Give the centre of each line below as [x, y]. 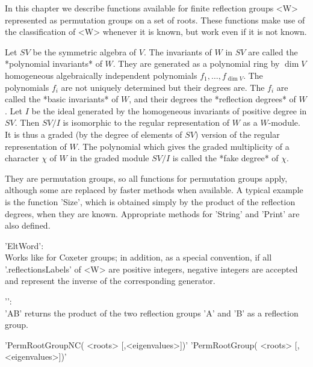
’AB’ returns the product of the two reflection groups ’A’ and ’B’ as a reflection [152, 313]
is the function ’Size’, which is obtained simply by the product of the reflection [150, 201]
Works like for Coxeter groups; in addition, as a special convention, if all [138, 257]
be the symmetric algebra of [85, 51]
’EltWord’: [24, 245]
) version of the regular [237, 134]
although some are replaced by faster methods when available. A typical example [154, 190]
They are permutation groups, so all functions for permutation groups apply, [146, 178]
